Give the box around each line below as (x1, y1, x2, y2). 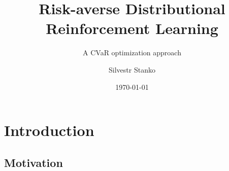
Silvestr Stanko (109, 64, 155, 75)
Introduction (4, 120, 94, 141)
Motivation (4, 154, 63, 170)
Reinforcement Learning (46, 18, 218, 39)
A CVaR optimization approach (83, 47, 181, 58)
